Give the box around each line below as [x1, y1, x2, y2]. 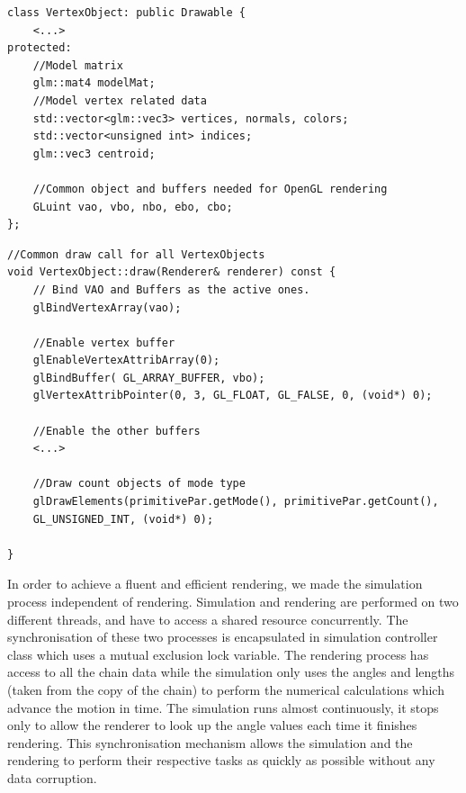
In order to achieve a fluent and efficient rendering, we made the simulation [7, 574, 423, 593]
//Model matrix [32, 59, 123, 72]
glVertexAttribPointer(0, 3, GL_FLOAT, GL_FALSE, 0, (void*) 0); [32, 389, 433, 402]
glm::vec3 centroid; [32, 147, 156, 160]
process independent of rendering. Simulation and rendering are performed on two [7, 592, 459, 610]
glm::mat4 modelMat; [32, 77, 156, 90]
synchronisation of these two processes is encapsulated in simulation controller [7, 627, 438, 646]
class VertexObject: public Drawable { [7, 6, 246, 19]
